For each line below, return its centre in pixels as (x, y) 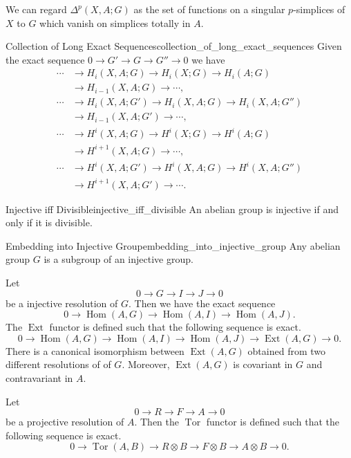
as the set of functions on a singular (209, 9)
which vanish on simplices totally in (115, 22)
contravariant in (39, 377)
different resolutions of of (58, 364)
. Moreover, (146, 364)
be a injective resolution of (62, 303)
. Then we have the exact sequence (202, 303)
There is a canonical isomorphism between (95, 350)
